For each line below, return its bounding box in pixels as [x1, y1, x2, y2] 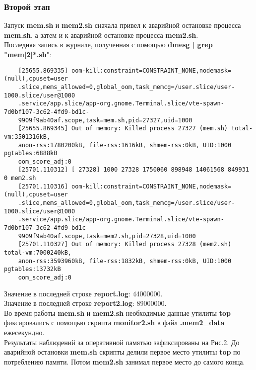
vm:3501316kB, [4, 133, 51, 140]
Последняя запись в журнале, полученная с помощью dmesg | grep [4, 39, 213, 50]
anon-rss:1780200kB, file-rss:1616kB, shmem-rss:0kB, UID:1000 [18, 141, 232, 149]
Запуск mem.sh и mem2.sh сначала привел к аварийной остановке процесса [4, 20, 241, 30]
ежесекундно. [4, 327, 45, 338]
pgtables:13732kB [4, 266, 61, 273]
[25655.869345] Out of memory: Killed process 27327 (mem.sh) [18, 125, 228, 132]
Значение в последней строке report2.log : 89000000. [4, 298, 167, 308]
